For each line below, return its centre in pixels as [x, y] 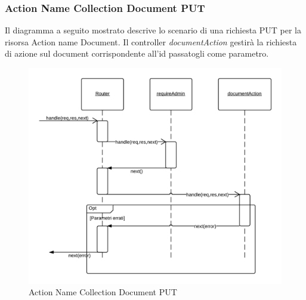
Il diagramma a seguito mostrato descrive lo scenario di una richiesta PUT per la [153, 30]
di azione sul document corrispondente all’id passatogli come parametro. [137, 53]
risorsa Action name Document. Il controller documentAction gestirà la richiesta [151, 41]
